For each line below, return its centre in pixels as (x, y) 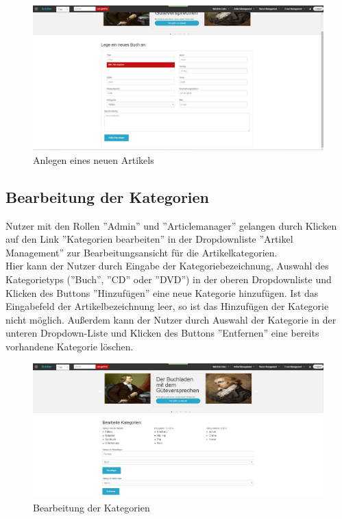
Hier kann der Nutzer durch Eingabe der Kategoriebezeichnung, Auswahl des (167, 266)
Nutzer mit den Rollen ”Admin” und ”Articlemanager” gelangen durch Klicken (171, 225)
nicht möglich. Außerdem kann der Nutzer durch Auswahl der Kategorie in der (171, 319)
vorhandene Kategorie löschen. (70, 346)
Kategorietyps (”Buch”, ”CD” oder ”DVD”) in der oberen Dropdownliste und (169, 279)
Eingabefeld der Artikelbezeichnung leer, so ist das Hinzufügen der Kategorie (167, 306)
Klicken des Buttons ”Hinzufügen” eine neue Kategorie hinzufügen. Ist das (162, 292)
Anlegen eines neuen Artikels (94, 159)
